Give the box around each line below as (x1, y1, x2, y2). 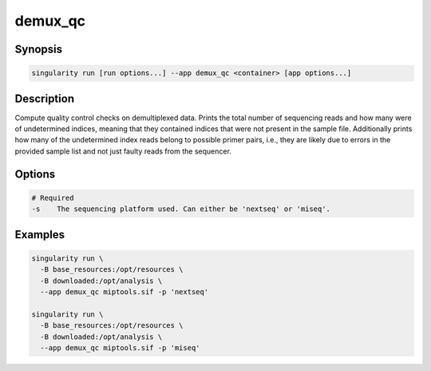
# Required (31, 193, 74, 202)
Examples (14, 228, 65, 241)
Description (14, 92, 75, 106)
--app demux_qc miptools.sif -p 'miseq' (40, 343, 200, 352)
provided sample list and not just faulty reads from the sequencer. (14, 146, 231, 156)
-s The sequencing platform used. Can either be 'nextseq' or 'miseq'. (31, 205, 331, 213)
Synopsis (14, 42, 63, 56)
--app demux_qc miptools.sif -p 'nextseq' (40, 287, 209, 296)
